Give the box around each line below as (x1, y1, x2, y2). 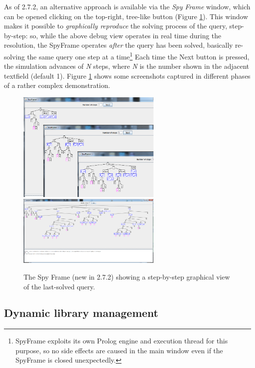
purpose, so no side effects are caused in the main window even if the (15, 345, 223, 355)
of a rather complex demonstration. (4, 80, 110, 90)
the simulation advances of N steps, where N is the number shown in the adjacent (4, 61, 250, 71)
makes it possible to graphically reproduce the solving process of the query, (4, 21, 228, 31)
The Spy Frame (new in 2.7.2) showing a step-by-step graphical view (24, 271, 230, 282)
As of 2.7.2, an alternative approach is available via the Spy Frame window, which (4, 1, 251, 11)
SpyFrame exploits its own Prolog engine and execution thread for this (15, 336, 228, 346)
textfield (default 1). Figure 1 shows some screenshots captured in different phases (4, 70, 251, 81)
